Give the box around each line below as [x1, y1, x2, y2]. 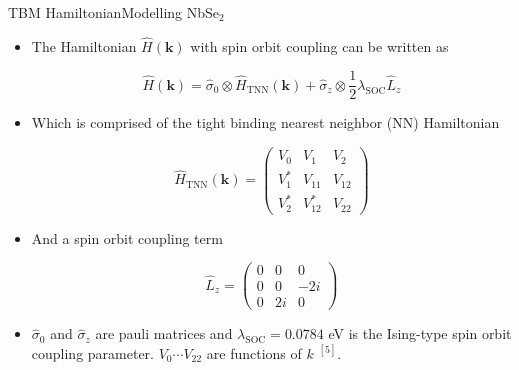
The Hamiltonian [31, 35, 137, 56]
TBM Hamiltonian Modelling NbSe [8, 2, 220, 22]
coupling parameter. [31, 342, 155, 363]
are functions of [206, 342, 302, 363]
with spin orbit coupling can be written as [190, 35, 449, 56]
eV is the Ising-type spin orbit [328, 323, 512, 344]
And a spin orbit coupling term [31, 227, 223, 248]
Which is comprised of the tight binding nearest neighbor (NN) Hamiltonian [31, 112, 500, 133]
